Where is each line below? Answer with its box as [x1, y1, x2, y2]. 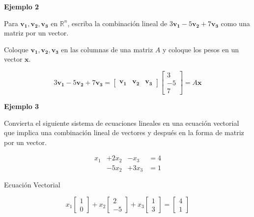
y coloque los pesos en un [163, 44, 239, 54]
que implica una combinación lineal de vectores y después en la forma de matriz [4, 127, 244, 138]
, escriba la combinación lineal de [67, 18, 168, 28]
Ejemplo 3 [4, 101, 39, 111]
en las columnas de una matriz [61, 44, 153, 54]
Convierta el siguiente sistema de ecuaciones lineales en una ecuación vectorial [4, 117, 239, 128]
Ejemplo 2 [4, 1, 39, 11]
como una [221, 18, 250, 28]
